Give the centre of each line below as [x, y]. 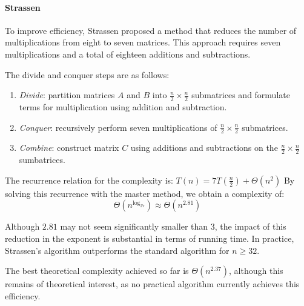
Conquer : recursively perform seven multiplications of [118, 127]
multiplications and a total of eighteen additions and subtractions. [128, 54]
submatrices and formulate [241, 95]
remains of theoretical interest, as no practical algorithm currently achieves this [152, 284]
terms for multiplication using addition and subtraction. [123, 107]
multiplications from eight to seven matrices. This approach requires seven [143, 42]
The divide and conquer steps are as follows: [87, 74]
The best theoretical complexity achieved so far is [97, 271]
